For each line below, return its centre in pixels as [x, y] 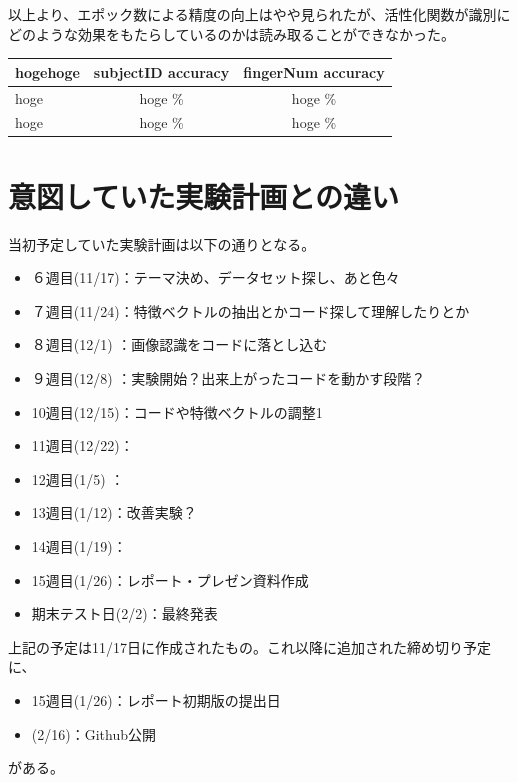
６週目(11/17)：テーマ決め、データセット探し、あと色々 [215, 277]
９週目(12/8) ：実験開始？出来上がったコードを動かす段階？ [228, 377]
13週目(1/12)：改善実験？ [114, 512]
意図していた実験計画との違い [203, 195]
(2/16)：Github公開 [93, 733]
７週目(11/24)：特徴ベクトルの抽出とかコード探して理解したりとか [250, 310]
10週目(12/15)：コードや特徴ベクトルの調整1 [177, 411]
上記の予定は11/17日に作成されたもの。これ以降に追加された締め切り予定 [249, 646]
